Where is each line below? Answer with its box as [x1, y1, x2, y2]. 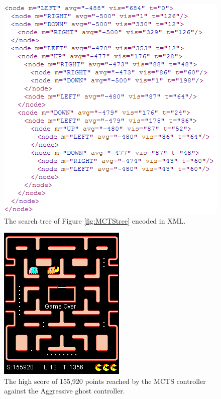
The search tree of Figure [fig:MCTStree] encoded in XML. [4, 215, 186, 226]
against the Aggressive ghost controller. [4, 385, 125, 396]
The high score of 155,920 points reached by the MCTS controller [4, 375, 206, 386]
